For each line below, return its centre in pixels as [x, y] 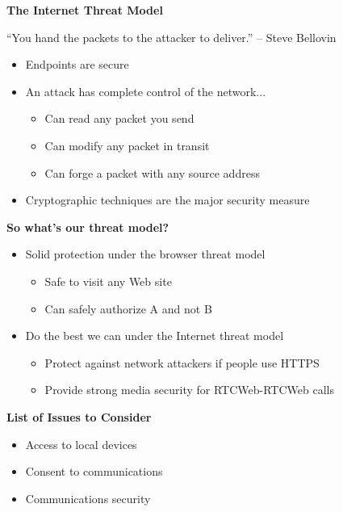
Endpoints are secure [77, 64]
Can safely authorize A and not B [128, 308]
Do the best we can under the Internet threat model [155, 336]
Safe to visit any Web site [108, 281]
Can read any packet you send [119, 118]
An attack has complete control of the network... [146, 91]
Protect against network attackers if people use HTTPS [182, 362]
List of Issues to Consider [79, 416]
